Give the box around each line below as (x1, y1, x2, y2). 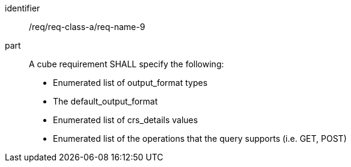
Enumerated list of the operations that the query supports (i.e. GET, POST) (53, 133, 347, 144)
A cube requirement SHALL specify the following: (29, 59, 224, 69)
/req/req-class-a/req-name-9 (29, 22, 145, 32)
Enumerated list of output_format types (53, 77, 208, 88)
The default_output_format (53, 96, 158, 106)
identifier (5, 3, 40, 13)
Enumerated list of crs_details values (53, 115, 198, 125)
